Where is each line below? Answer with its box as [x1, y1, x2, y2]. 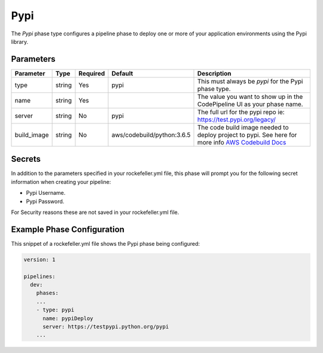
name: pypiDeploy [42, 315, 94, 322]
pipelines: [23, 273, 56, 280]
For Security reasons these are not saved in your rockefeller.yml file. [11, 209, 179, 216]
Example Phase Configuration [11, 224, 125, 234]
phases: [36, 289, 59, 297]
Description [197, 69, 231, 77]
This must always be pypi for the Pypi [197, 77, 303, 85]
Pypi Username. [26, 189, 66, 197]
